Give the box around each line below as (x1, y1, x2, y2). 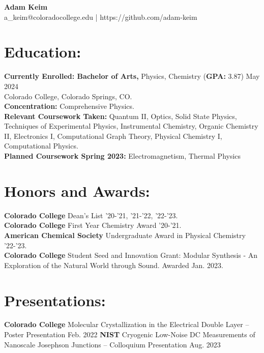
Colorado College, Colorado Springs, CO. (4, 91, 132, 101)
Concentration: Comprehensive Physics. (4, 101, 134, 111)
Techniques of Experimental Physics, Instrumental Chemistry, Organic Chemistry (4, 121, 258, 131)
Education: (4, 41, 81, 62)
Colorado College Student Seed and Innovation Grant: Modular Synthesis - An (4, 250, 258, 260)
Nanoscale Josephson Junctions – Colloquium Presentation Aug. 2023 (4, 339, 221, 349)
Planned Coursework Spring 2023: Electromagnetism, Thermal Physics (4, 151, 241, 161)
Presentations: (4, 289, 106, 310)
